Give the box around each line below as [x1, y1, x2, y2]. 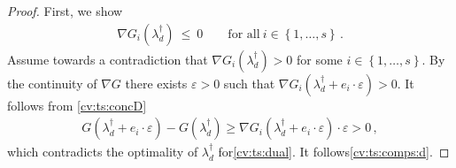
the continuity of [7, 73, 97, 92]
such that [223, 73, 275, 92]
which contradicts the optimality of [7, 142, 198, 161]
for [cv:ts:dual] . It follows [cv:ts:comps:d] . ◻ [218, 142, 450, 161]
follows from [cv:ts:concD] [7, 95, 147, 114]
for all [228, 27, 260, 41]
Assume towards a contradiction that [7, 50, 208, 68]
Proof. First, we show [7, 2, 123, 19]
